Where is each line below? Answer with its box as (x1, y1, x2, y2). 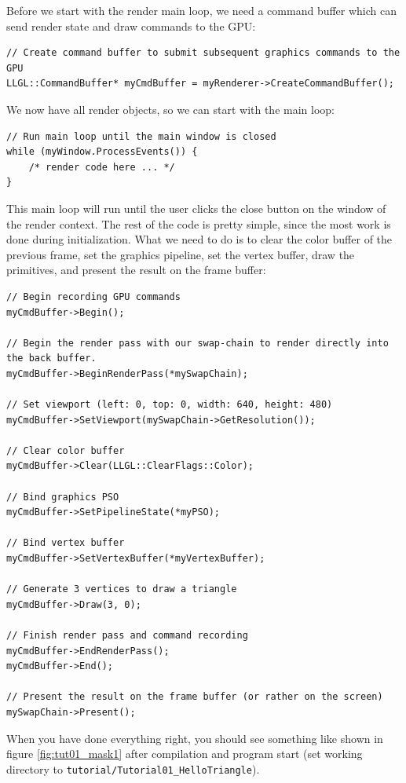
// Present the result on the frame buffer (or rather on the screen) (6, 691, 383, 703)
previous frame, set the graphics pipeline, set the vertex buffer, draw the (6, 246, 355, 262)
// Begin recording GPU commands (6, 291, 181, 302)
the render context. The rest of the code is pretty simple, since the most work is (6, 215, 391, 232)
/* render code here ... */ (28, 161, 175, 173)
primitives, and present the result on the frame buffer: (6, 262, 266, 278)
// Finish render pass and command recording (6, 629, 248, 641)
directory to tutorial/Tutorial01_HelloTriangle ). (6, 760, 260, 777)
